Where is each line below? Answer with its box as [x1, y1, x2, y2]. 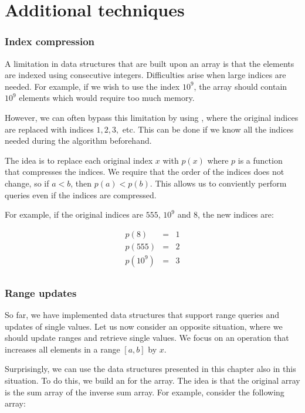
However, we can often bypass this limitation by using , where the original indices [5, 111, 299, 123]
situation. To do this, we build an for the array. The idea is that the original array [5, 374, 300, 387]
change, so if [5, 177, 49, 189]
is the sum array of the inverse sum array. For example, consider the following [5, 385, 284, 398]
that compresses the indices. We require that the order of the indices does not [5, 165, 284, 178]
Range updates [5, 285, 77, 300]
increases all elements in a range [5, 343, 120, 355]
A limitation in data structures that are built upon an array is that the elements [5, 57, 294, 69]
